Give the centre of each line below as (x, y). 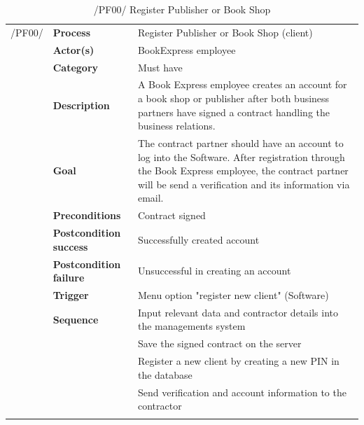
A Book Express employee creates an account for (242, 84)
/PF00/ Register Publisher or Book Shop (182, 9)
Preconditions (87, 215)
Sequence (76, 319)
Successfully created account (198, 239)
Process (72, 32)
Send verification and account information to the (242, 392)
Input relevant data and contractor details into (238, 312)
